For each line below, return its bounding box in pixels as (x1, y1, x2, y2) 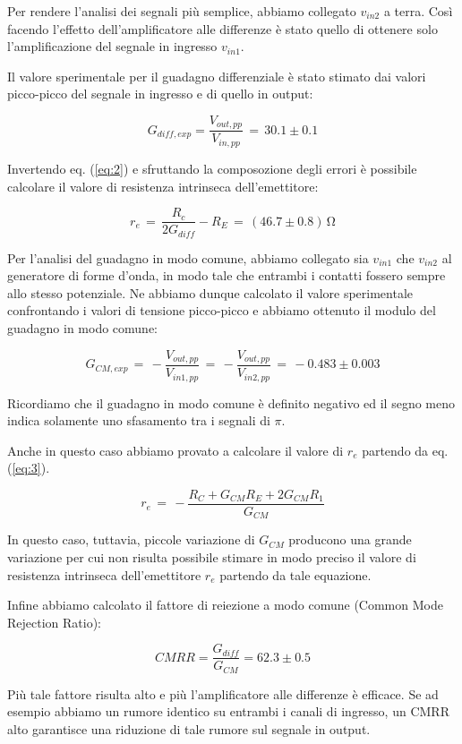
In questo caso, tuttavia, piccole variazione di (7, 530, 255, 549)
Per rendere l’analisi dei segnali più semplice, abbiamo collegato (7, 2, 356, 20)
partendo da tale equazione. (219, 565, 372, 584)
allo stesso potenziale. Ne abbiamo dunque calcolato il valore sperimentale (7, 283, 414, 302)
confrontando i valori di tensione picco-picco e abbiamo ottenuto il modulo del (7, 301, 436, 320)
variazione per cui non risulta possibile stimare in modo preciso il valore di (7, 548, 416, 566)
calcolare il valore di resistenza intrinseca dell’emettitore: (7, 176, 319, 195)
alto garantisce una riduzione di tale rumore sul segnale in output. (7, 720, 371, 739)
